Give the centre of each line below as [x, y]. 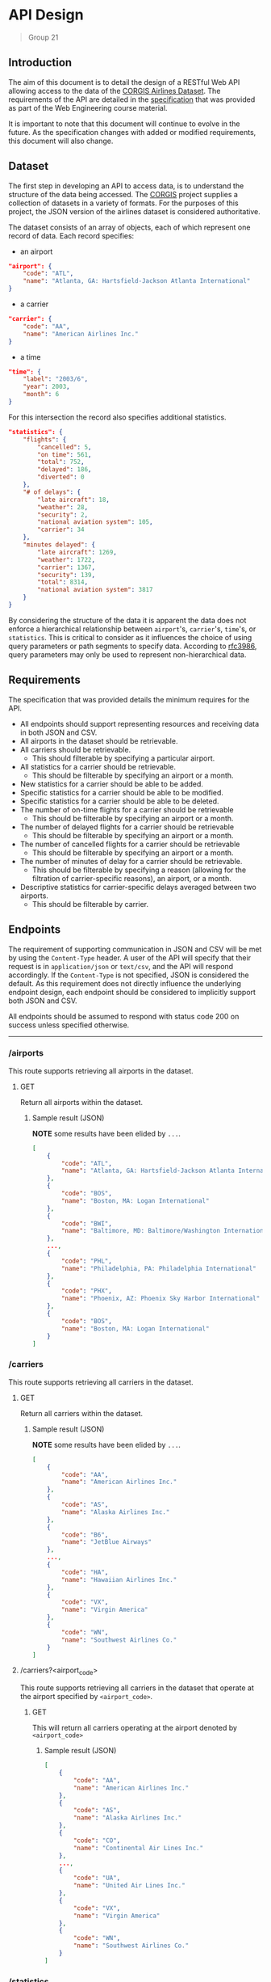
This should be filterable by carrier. [90, 904]
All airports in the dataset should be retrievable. [99, 740]
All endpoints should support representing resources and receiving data [140, 723]
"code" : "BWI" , [87, 1223]
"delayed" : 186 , [65, 470]
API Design [46, 15]
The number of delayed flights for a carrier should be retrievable [127, 827]
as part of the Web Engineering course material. [88, 108]
